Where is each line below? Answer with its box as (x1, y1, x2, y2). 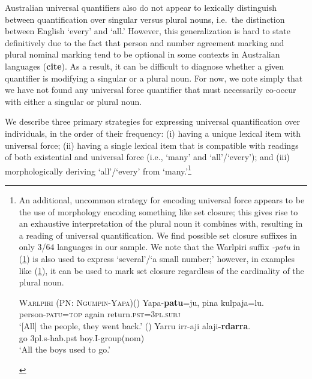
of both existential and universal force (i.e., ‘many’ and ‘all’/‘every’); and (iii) (5, 151, 290, 163)
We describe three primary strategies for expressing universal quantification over (5, 115, 300, 128)
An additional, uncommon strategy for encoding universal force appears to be (19, 193, 305, 206)
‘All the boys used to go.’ (19, 343, 111, 356)
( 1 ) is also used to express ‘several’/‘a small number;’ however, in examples (19, 252, 295, 264)
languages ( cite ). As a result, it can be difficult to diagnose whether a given (5, 59, 284, 72)
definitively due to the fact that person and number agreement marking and (5, 36, 284, 49)
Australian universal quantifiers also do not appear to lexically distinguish (5, 1, 277, 13)
